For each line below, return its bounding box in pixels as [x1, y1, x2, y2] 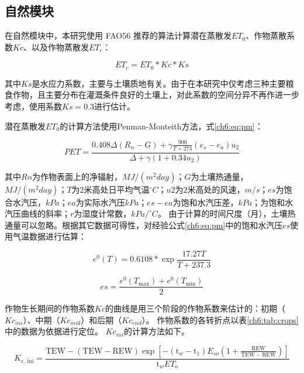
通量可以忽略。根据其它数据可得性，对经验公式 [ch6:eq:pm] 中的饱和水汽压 [5, 218, 283, 231]
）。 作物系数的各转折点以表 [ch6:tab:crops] [141, 313, 299, 326]
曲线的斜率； [20, 207, 70, 220]
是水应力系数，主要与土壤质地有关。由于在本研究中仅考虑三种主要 [32, 77, 286, 89]
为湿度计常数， [74, 207, 132, 220]
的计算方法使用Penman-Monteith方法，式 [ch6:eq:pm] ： [60, 119, 263, 132]
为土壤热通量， [191, 170, 248, 182]
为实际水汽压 [75, 196, 125, 208]
